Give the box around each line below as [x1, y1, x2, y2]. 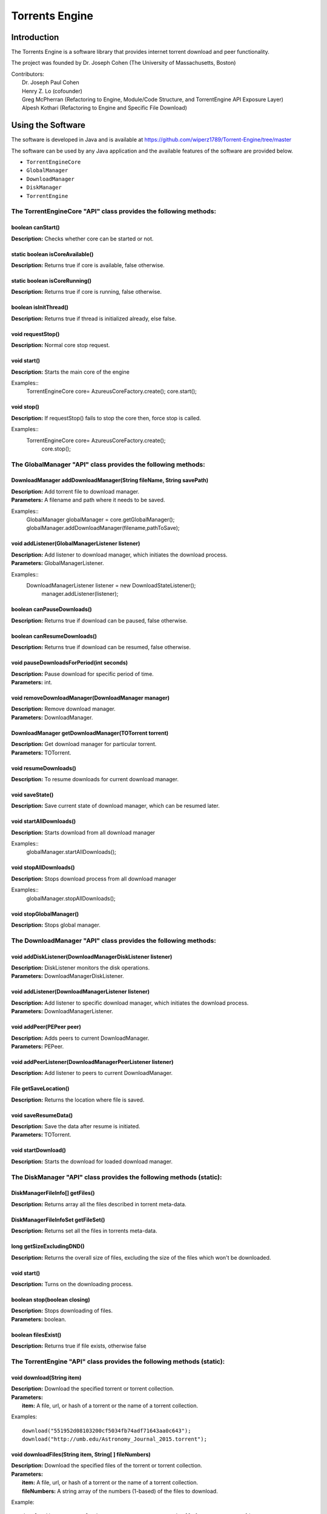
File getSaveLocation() [11, 1085, 70, 1093]
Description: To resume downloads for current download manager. [11, 775, 179, 782]
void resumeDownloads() [11, 764, 77, 772]
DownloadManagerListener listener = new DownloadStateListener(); [26, 581, 196, 589]
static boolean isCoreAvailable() [11, 250, 94, 257]
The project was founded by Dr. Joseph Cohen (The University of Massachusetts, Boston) [11, 59, 236, 67]
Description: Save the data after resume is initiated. [11, 1123, 140, 1130]
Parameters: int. [11, 678, 53, 686]
